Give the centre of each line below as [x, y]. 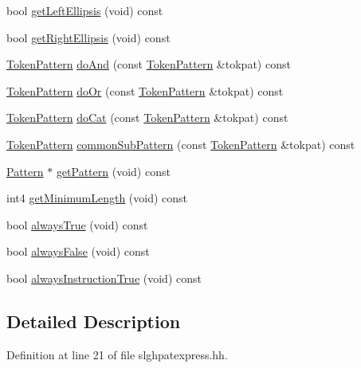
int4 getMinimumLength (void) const [97, 198]
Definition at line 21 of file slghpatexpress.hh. [117, 354]
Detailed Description [94, 321]
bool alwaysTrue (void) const [77, 224]
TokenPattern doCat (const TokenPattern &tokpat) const [147, 117]
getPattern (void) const [113, 171]
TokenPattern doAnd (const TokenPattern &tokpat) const [149, 64]
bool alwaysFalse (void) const [78, 251]
